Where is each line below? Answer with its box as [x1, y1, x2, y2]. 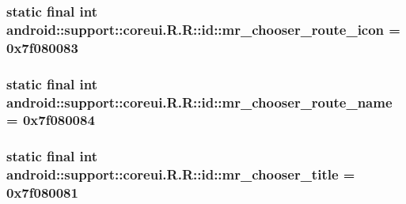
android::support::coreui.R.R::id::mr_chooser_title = [6, 164, 355, 184]
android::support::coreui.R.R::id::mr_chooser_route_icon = [6, 19, 400, 39]
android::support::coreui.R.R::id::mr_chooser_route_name [6, 92, 393, 111]
